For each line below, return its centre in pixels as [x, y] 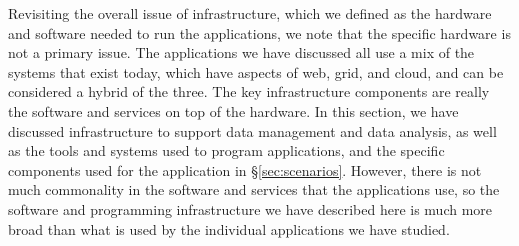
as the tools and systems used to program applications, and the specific [226, 150]
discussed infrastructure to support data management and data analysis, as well [252, 130]
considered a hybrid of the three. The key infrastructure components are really [249, 91]
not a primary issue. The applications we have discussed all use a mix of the [241, 52]
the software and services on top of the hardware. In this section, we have [233, 110]
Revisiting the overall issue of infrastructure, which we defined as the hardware [250, 13]
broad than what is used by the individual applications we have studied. [229, 228]
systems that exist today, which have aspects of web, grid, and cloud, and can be [256, 71]
